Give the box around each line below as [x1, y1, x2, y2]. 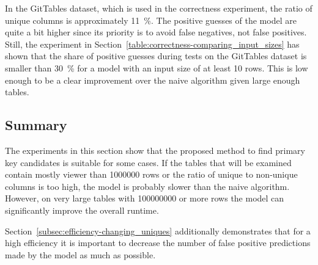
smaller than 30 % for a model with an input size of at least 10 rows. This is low [5, 61, 308, 74]
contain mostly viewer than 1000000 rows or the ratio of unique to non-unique [5, 168, 298, 181]
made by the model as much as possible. [5, 248, 156, 261]
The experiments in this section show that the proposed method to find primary [5, 143, 305, 156]
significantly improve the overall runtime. [5, 203, 159, 216]
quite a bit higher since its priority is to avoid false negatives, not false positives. [5, 26, 307, 38]
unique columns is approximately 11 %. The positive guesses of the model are [5, 13, 297, 26]
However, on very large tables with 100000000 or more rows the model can [5, 192, 284, 205]
